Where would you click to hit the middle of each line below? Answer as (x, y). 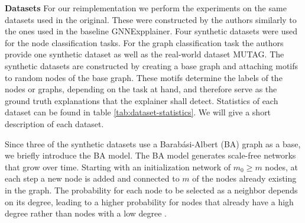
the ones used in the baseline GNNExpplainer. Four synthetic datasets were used (151, 31)
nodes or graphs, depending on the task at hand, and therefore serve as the (141, 89)
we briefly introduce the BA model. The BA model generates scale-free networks (150, 155)
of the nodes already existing (244, 178)
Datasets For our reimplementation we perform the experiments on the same (146, 8)
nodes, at (282, 167)
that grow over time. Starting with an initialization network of (118, 167)
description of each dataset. (54, 123)
